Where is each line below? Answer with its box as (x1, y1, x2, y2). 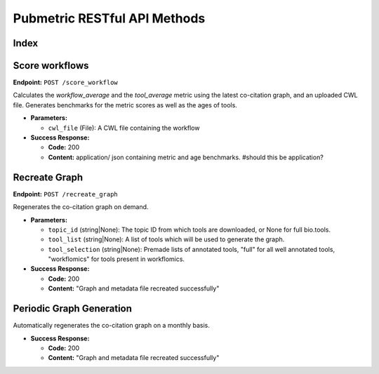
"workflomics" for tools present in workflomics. (48, 255, 185, 263)
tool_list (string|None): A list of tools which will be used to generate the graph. (48, 235, 285, 243)
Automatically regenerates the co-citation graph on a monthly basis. (13, 321, 210, 330)
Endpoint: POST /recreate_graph (13, 189, 119, 198)
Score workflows (13, 60, 89, 72)
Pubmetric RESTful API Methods (13, 11, 206, 26)
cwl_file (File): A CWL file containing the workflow (48, 123, 200, 132)
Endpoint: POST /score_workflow (13, 78, 119, 87)
